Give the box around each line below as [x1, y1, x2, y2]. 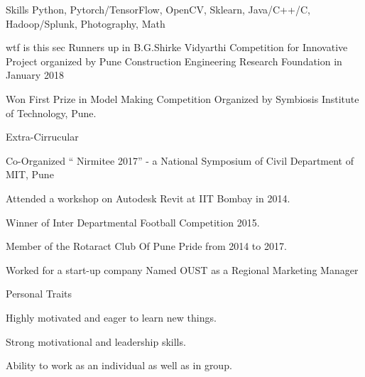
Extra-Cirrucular [6, 129, 79, 144]
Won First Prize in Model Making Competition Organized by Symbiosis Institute [6, 91, 359, 106]
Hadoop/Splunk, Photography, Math [6, 16, 165, 31]
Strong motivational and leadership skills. [6, 334, 186, 349]
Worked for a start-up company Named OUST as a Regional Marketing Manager [6, 262, 359, 277]
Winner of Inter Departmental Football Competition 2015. [6, 214, 260, 229]
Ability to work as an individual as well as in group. [6, 358, 232, 373]
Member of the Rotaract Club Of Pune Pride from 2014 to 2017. [6, 239, 287, 253]
